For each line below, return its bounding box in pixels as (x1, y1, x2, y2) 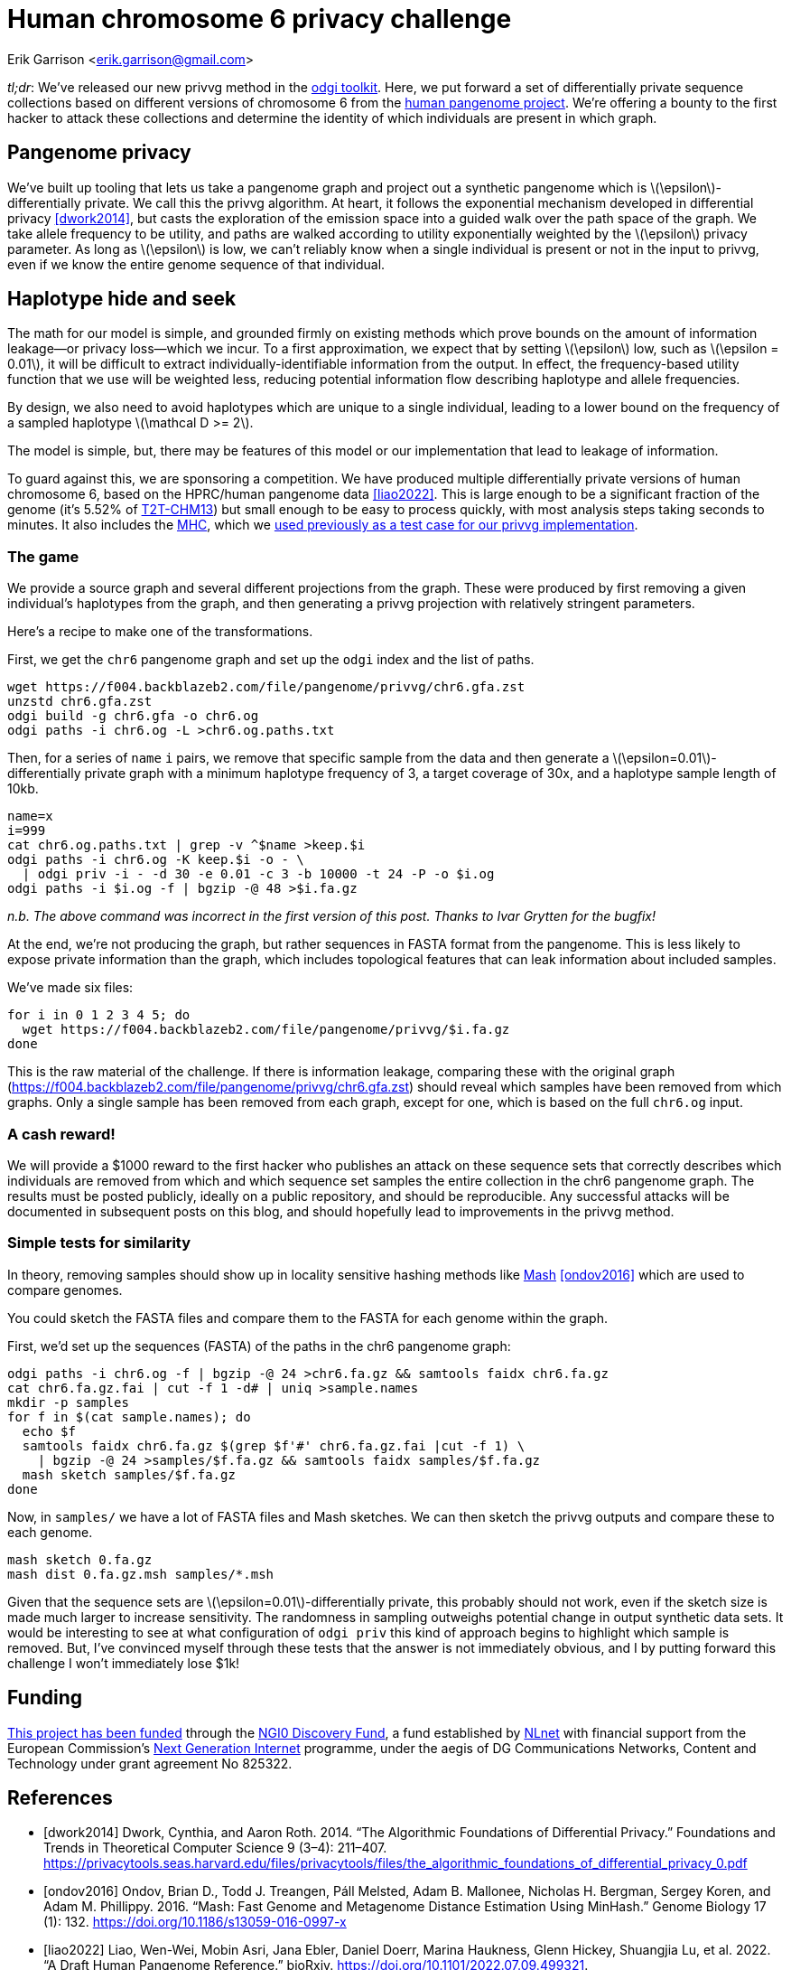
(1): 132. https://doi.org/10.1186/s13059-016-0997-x (43, 1914, 347, 1930)
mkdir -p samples (7, 1394, 129, 1410)
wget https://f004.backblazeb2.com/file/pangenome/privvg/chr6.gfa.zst (7, 680, 526, 695)
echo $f (22, 1423, 76, 1439)
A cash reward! (7, 1124, 116, 1143)
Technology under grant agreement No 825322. (7, 1755, 293, 1771)
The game (7, 547, 79, 566)
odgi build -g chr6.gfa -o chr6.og (7, 708, 259, 724)
